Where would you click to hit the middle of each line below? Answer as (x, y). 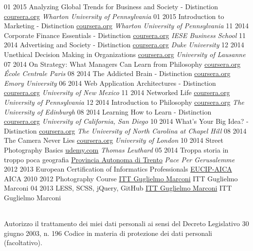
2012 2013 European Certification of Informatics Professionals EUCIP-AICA (118, 169)
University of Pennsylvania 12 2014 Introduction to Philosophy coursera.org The (124, 102)
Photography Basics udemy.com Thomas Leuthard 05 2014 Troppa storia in (116, 149)
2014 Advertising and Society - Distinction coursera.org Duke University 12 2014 (124, 45)
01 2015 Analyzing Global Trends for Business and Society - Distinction (111, 6)
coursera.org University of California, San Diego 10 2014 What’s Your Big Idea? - (126, 121)
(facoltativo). (23, 242)
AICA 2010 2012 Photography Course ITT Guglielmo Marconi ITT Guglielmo (121, 178)
